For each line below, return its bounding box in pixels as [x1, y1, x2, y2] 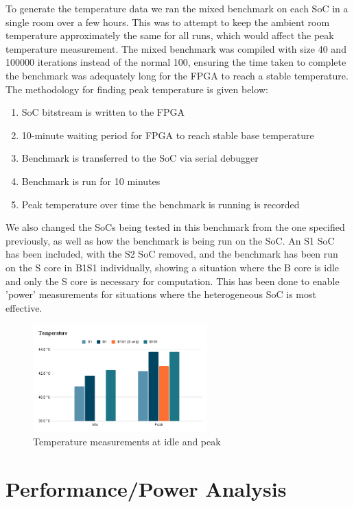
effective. [5, 300, 43, 314]
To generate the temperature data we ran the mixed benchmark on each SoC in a [5, 1, 349, 15]
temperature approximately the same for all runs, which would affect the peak [5, 28, 334, 42]
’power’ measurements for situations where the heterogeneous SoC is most [5, 287, 316, 301]
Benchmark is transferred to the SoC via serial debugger [21, 151, 259, 165]
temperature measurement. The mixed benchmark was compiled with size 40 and [5, 41, 346, 55]
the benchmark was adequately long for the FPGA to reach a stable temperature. [5, 68, 349, 82]
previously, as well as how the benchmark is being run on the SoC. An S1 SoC [5, 233, 335, 247]
